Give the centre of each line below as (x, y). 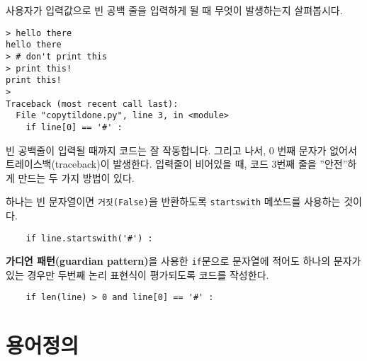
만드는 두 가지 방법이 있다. (76, 177)
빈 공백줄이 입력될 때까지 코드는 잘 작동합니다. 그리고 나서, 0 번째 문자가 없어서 (181, 150)
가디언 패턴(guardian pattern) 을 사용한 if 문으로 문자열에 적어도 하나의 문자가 (183, 261)
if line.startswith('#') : (89, 238)
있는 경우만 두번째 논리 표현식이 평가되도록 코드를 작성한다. (137, 274)
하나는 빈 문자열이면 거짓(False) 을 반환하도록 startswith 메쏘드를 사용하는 (173, 201)
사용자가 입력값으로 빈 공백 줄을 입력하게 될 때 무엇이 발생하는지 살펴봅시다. (174, 10)
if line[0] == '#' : (74, 127)
